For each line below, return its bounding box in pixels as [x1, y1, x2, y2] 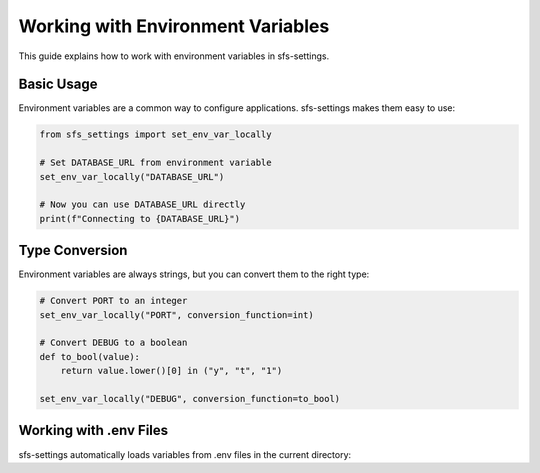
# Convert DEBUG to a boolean [39, 337, 188, 349]
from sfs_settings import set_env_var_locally [39, 129, 272, 140]
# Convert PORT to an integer [39, 295, 188, 307]
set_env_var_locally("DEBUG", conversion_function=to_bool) [39, 393, 341, 404]
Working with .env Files [18, 422, 169, 439]
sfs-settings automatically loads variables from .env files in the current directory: [18, 448, 352, 460]
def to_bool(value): [39, 351, 140, 362]
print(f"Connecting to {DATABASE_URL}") [39, 213, 240, 224]
